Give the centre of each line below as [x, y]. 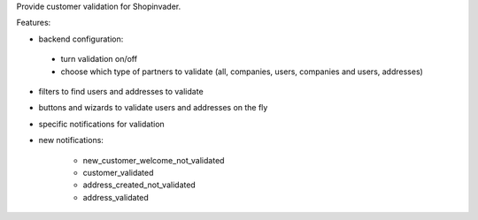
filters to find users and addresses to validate [121, 91]
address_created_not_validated [139, 185]
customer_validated [118, 172]
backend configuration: [81, 39]
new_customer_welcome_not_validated [154, 160]
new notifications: [71, 140]
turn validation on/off [99, 59]
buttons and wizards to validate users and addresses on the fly [153, 108]
